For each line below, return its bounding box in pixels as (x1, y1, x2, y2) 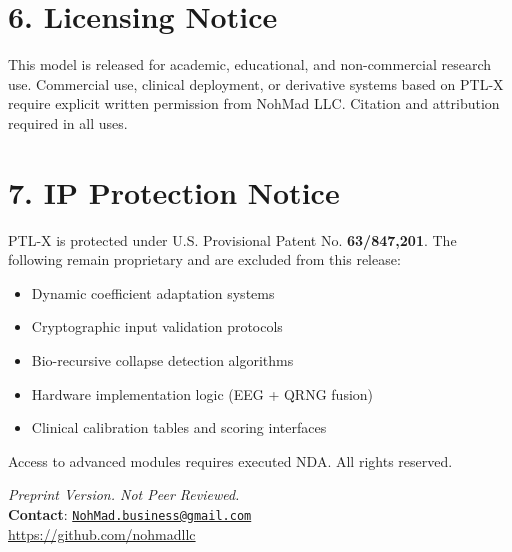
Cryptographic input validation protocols (31, 316, 283, 337)
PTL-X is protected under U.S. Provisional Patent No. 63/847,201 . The (8, 229, 457, 250)
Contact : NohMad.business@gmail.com (8, 503, 252, 524)
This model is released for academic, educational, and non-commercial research (8, 54, 492, 75)
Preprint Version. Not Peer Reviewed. (8, 484, 240, 505)
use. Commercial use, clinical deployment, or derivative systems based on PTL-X (8, 73, 504, 94)
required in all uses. (8, 112, 128, 133)
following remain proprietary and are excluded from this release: (8, 249, 401, 270)
